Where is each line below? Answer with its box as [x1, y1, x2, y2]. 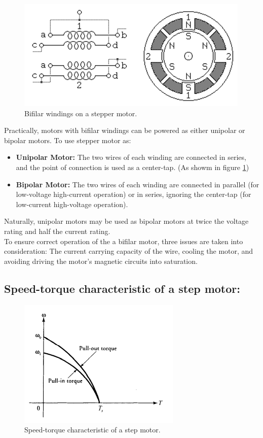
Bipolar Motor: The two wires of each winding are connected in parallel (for [16, 179, 259, 189]
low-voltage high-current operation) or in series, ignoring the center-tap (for [16, 189, 251, 199]
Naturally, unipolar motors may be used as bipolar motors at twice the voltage [4, 216, 249, 226]
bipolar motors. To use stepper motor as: [4, 134, 131, 145]
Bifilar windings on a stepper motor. [24, 108, 137, 118]
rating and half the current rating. [4, 225, 110, 236]
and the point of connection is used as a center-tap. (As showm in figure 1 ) [16, 161, 249, 172]
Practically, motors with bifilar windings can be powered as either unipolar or [4, 125, 245, 136]
